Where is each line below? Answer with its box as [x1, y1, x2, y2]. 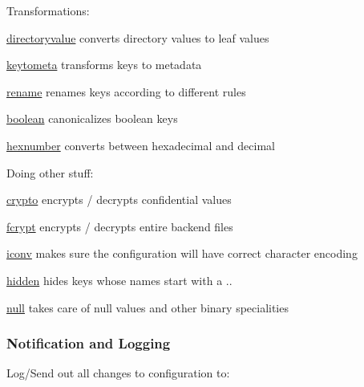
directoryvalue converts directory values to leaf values [6, 29, 269, 46]
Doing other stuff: [6, 164, 94, 181]
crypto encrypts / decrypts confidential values [6, 191, 232, 208]
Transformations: [6, 2, 90, 18]
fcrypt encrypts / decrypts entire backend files [6, 218, 233, 234]
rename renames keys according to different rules [6, 83, 246, 100]
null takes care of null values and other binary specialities [6, 299, 289, 316]
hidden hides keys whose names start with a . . [6, 271, 233, 288]
